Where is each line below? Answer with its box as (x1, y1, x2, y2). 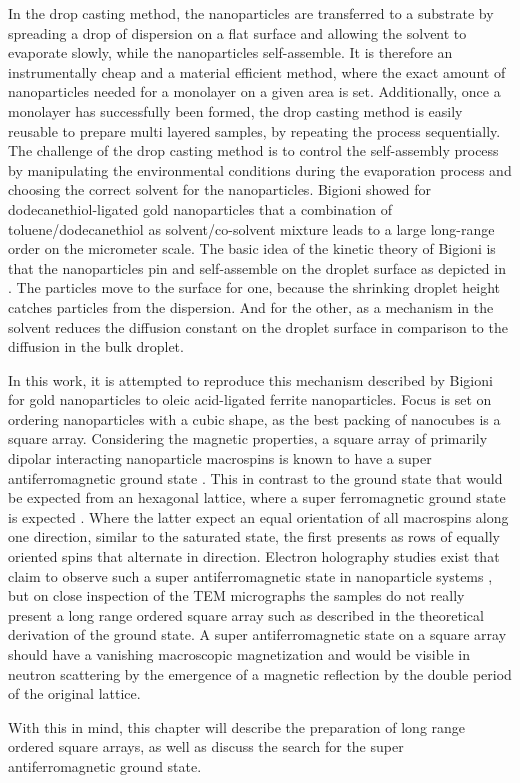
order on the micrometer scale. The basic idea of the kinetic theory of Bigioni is (8, 238, 496, 259)
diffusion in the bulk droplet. (8, 336, 184, 357)
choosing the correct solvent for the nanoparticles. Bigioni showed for (8, 179, 432, 200)
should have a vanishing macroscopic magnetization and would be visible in (8, 644, 470, 664)
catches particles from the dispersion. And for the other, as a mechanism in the (8, 296, 494, 317)
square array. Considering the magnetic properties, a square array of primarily (8, 428, 488, 449)
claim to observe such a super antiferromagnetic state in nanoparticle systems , (8, 565, 493, 586)
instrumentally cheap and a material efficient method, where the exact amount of (8, 61, 506, 82)
